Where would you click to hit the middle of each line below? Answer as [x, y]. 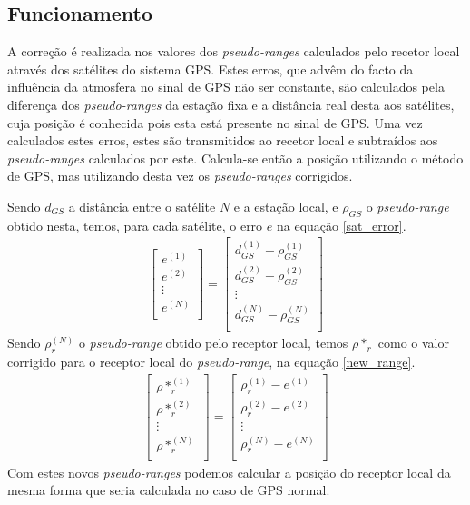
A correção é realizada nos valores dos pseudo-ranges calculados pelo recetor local [234, 51]
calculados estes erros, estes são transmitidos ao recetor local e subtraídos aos [223, 140]
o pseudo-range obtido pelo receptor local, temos [213, 343]
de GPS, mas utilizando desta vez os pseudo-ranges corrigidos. [180, 176]
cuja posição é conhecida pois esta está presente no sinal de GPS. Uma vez [215, 122]
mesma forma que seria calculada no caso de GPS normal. [169, 490]
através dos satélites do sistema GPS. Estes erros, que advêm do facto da [211, 69]
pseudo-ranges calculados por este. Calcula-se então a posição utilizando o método [235, 158]
